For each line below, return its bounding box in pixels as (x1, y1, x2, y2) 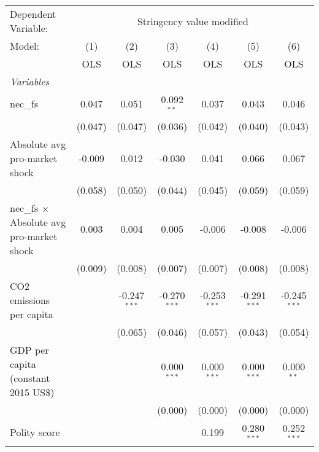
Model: (10, 39, 40, 53)
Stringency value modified (137, 14, 248, 28)
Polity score (10, 425, 60, 440)
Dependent (10, 7, 56, 21)
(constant (10, 370, 50, 385)
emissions (10, 292, 50, 307)
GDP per (10, 342, 49, 357)
